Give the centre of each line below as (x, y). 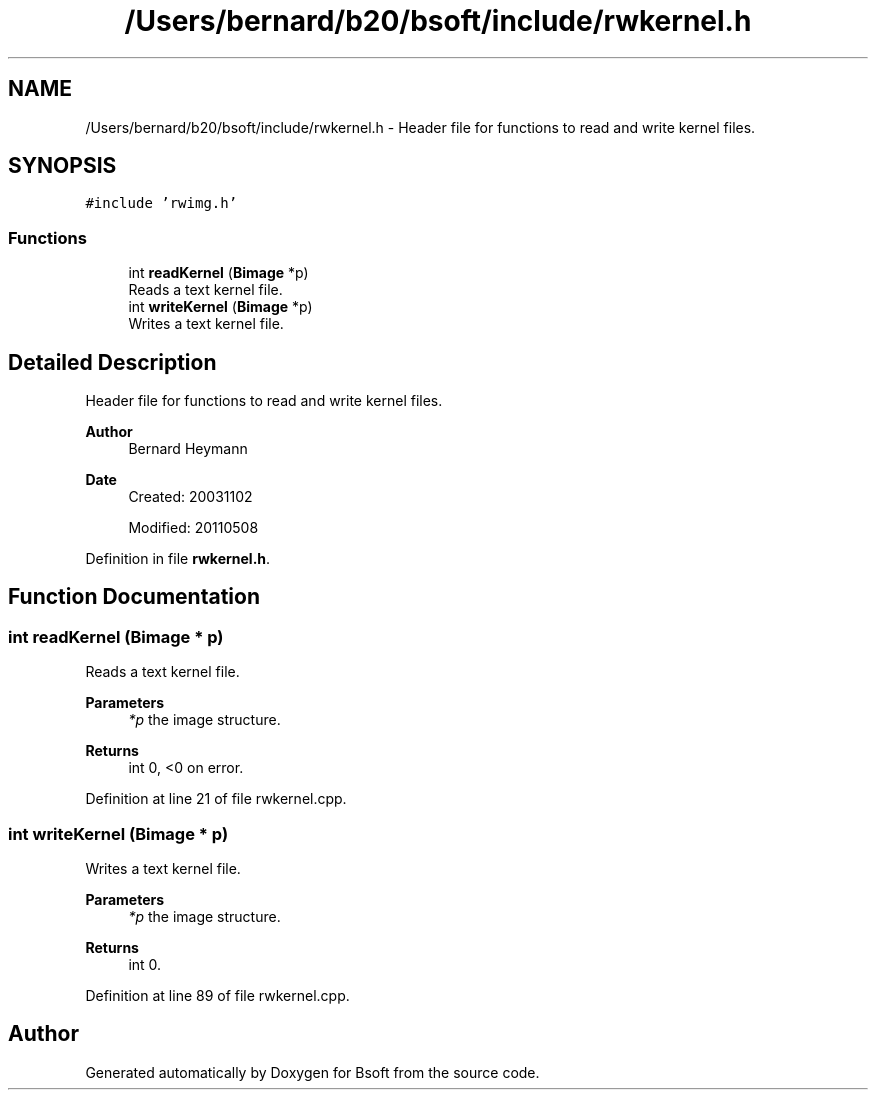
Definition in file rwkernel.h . (178, 559)
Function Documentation (134, 597)
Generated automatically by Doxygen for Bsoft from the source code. (312, 1072)
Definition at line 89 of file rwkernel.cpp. (217, 995)
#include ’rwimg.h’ (161, 203)
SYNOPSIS (62, 166)
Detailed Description (112, 362)
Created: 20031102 (190, 497)
